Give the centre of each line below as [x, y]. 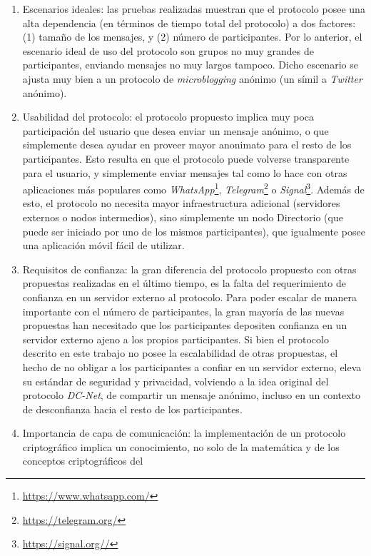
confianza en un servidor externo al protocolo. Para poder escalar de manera [189, 297]
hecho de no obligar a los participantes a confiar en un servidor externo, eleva [192, 367]
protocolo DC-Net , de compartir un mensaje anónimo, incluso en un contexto [192, 395]
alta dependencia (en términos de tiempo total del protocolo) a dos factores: [189, 22]
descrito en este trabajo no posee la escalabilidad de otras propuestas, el [180, 353]
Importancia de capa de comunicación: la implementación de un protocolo [184, 433]
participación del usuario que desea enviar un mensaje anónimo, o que [176, 130]
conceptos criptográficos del [83, 461]
